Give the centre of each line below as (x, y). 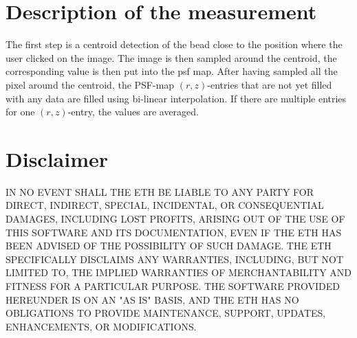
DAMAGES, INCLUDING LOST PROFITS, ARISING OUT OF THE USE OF (175, 218)
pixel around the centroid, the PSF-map (90, 84)
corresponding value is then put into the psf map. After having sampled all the (172, 71)
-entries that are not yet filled (270, 84)
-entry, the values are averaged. (133, 112)
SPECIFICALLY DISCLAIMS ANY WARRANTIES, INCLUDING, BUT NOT (175, 259)
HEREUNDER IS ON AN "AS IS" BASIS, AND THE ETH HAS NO (152, 299)
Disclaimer (57, 158)
